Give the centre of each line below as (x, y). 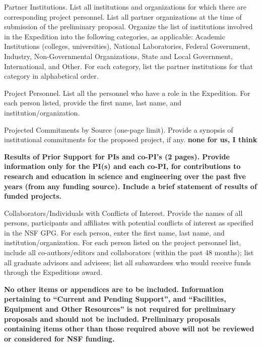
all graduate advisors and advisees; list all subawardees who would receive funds (127, 262)
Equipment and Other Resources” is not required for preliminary (120, 309)
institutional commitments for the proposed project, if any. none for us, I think (131, 139)
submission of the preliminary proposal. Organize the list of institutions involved (128, 26)
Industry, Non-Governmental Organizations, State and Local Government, (118, 56)
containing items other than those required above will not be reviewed (129, 329)
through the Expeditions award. (53, 272)
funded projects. (33, 196)
